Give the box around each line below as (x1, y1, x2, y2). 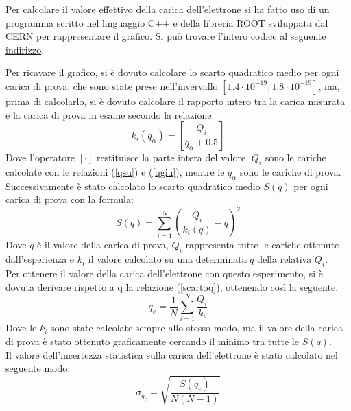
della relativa (257, 252, 312, 266)
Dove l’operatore (5, 150, 75, 165)
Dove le (5, 320, 37, 335)
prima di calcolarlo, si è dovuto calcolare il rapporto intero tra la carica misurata (5, 93, 346, 108)
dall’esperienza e (5, 252, 75, 266)
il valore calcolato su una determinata (88, 252, 247, 266)
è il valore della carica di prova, (37, 237, 169, 252)
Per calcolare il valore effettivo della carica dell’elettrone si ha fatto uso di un (5, 2, 330, 16)
